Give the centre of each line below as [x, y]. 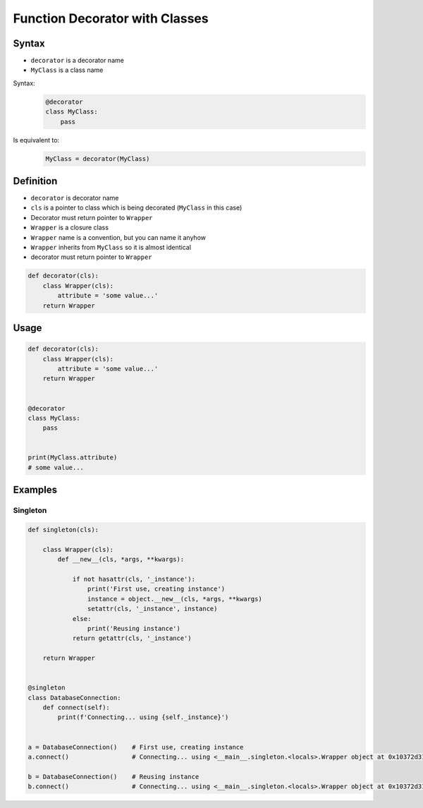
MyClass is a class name [67, 70]
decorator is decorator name [75, 198]
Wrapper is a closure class [70, 228]
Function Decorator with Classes [111, 18]
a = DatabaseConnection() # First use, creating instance [136, 747]
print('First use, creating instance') [156, 589]
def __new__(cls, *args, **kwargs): [121, 560]
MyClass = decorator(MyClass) [98, 158]
